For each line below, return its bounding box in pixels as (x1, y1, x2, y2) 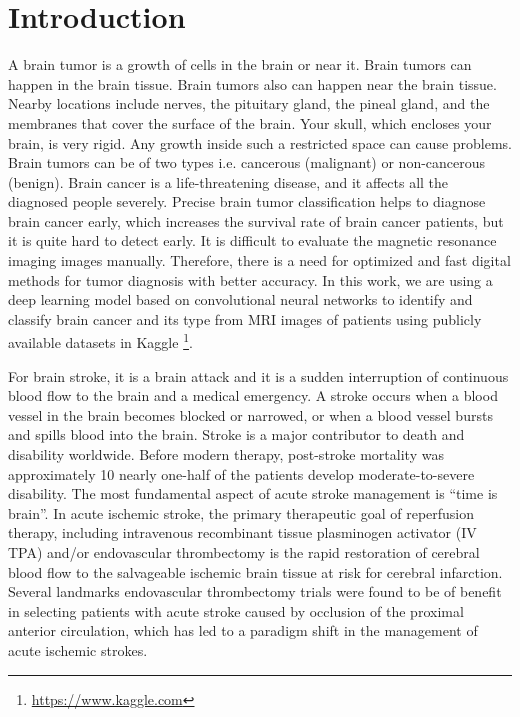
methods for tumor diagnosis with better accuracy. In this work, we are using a (8, 269, 493, 290)
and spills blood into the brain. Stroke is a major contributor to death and (8, 424, 465, 445)
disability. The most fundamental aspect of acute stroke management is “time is (8, 483, 498, 504)
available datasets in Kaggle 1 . (8, 329, 193, 353)
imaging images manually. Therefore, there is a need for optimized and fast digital (8, 250, 511, 271)
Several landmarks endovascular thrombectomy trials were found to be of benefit (8, 581, 502, 602)
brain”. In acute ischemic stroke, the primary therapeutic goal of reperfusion (8, 502, 475, 523)
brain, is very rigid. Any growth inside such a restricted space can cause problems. (8, 132, 513, 153)
